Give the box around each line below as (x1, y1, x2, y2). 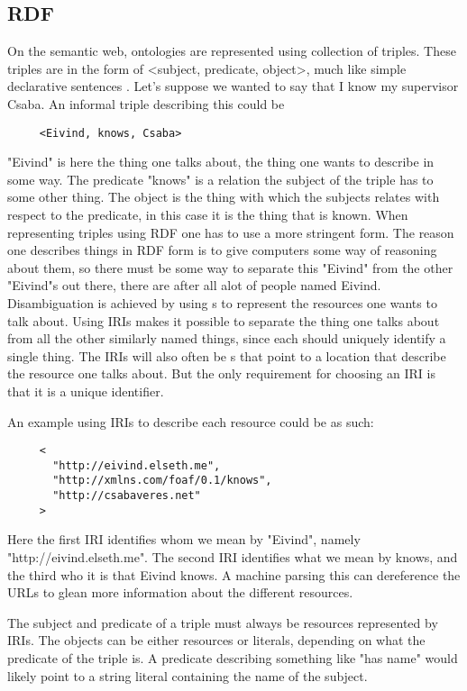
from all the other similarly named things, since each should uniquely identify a (7, 329, 446, 348)
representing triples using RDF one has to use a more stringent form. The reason (7, 223, 454, 241)
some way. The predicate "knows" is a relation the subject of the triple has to (7, 169, 434, 188)
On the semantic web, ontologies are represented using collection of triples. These (7, 41, 456, 60)
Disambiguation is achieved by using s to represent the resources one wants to (7, 293, 437, 312)
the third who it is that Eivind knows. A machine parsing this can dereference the (7, 565, 461, 584)
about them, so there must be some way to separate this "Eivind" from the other (7, 258, 453, 277)
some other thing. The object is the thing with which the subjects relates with (7, 187, 440, 206)
